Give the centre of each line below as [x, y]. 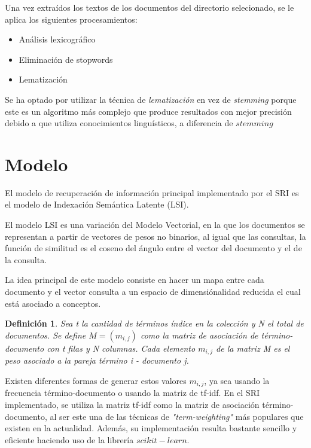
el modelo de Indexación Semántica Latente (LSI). [97, 204]
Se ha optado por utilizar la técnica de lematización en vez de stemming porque [151, 99]
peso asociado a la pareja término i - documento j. [97, 360]
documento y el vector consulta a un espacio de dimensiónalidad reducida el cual [153, 292]
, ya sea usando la [237, 380]
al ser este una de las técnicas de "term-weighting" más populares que [177, 416]
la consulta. [26, 259]
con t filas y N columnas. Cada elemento [121, 348]
